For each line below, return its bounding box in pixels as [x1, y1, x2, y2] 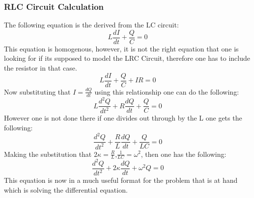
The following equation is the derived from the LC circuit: [4, 20, 179, 30]
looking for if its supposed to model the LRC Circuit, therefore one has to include [4, 53, 250, 63]
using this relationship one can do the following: [94, 86, 239, 97]
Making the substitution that [4, 148, 92, 159]
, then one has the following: [141, 148, 226, 159]
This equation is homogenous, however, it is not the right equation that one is [4, 43, 239, 53]
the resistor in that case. [4, 63, 77, 73]
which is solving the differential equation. [4, 184, 128, 195]
